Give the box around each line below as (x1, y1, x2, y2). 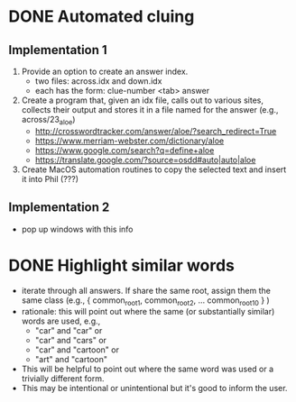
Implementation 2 (8, 200, 110, 215)
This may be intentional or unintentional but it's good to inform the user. (21, 383, 288, 394)
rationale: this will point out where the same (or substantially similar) (21, 306, 275, 317)
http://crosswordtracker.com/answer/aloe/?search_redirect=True (34, 125, 277, 136)
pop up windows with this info (21, 224, 134, 234)
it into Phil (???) (21, 173, 79, 184)
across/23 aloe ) (21, 114, 76, 127)
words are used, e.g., (21, 315, 101, 326)
